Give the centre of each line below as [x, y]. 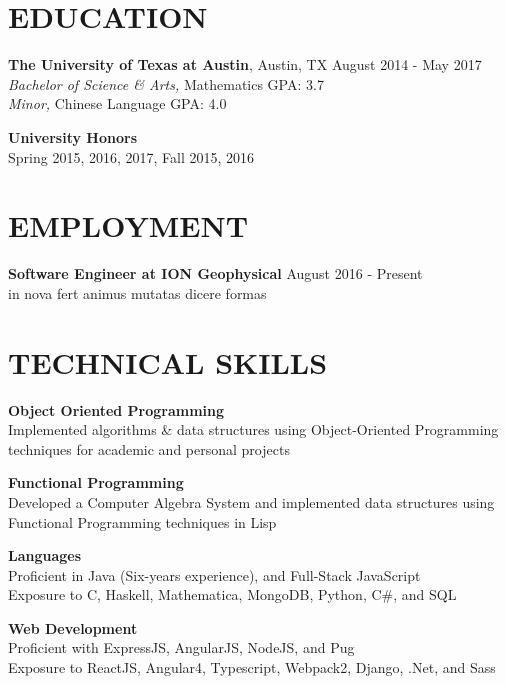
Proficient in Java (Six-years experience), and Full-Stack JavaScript [214, 574]
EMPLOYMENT [128, 225]
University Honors [72, 136]
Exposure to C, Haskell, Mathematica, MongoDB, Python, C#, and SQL [232, 594]
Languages [45, 555]
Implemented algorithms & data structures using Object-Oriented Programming [253, 429]
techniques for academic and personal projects [149, 448]
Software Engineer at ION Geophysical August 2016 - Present [215, 273]
